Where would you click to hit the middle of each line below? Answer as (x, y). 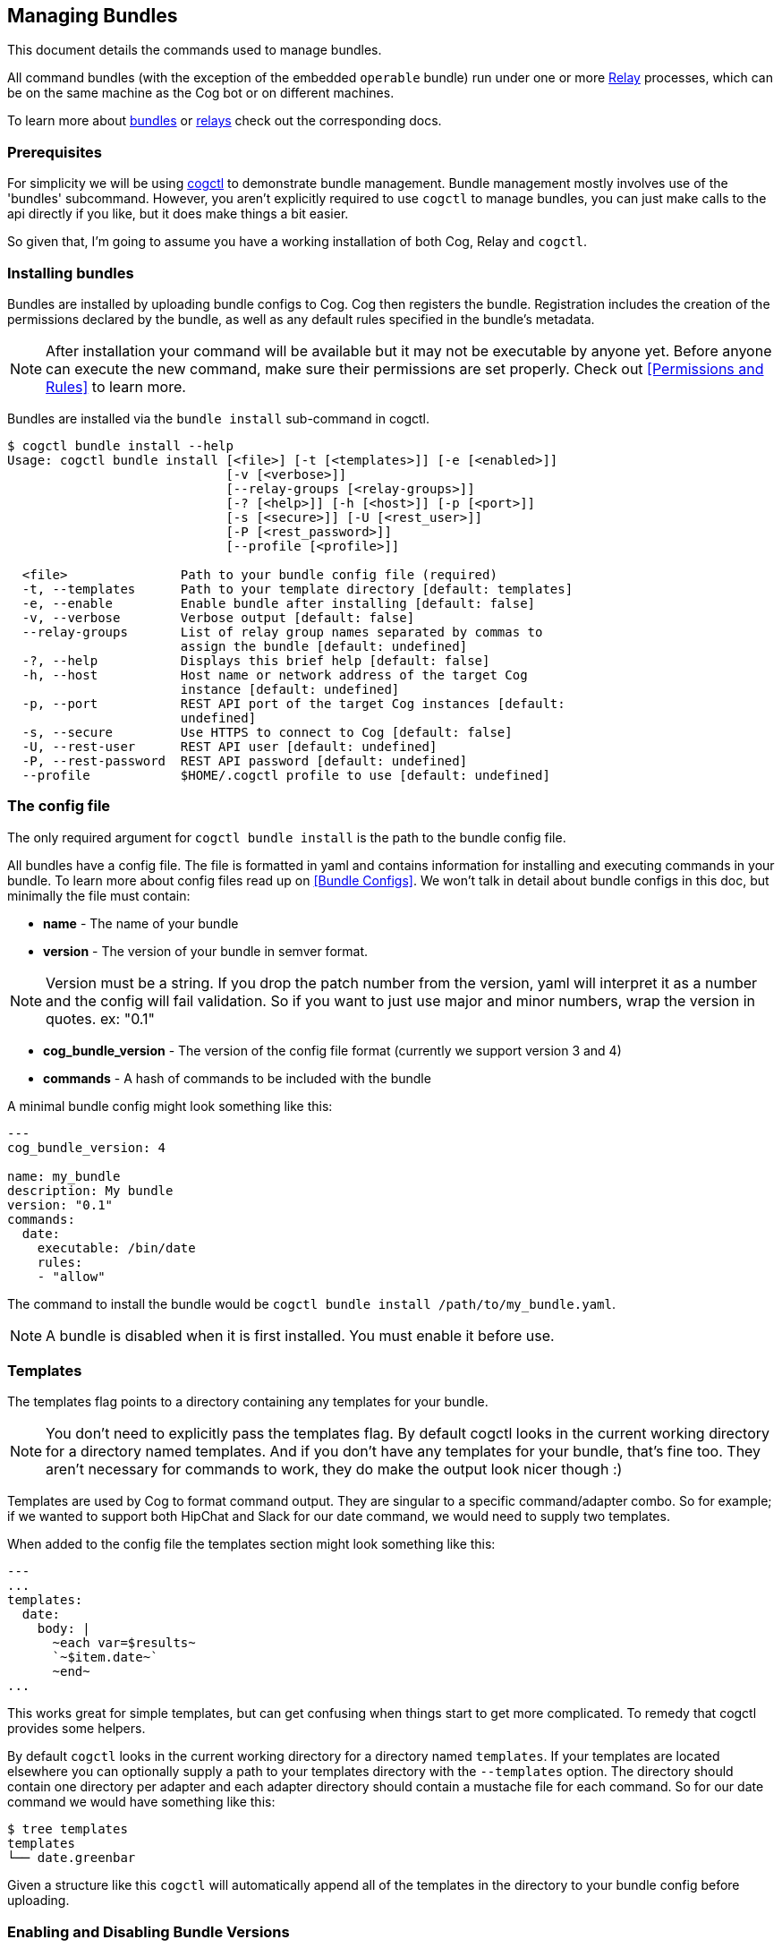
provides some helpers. (76, 1729)
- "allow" (71, 1276)
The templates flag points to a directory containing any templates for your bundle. (248, 1402)
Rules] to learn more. (116, 386)
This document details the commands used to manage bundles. (195, 50)
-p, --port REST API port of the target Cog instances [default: (293, 703)
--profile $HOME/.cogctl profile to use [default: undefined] (286, 775)
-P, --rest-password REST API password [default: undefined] (245, 760)
